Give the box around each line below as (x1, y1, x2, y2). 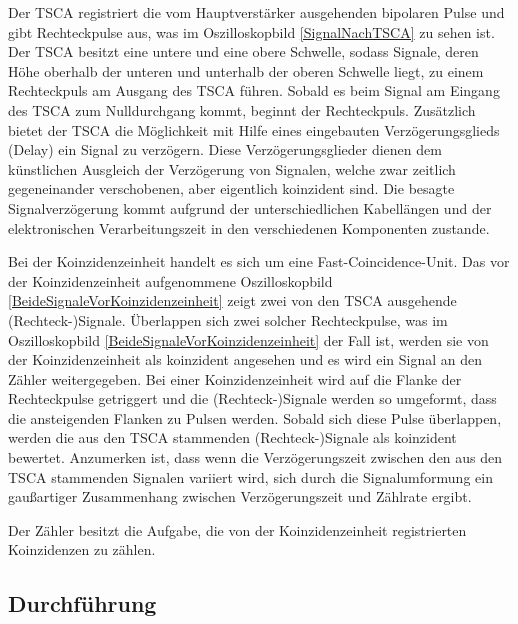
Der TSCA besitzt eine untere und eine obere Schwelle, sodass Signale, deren (8, 41, 479, 62)
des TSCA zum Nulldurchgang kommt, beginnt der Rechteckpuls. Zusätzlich (8, 99, 476, 120)
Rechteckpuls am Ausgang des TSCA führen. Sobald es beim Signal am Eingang (8, 80, 500, 101)
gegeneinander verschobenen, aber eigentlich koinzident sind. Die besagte (8, 178, 455, 199)
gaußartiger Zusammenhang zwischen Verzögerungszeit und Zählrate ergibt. (8, 486, 472, 507)
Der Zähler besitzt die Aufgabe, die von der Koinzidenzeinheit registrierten (8, 519, 467, 540)
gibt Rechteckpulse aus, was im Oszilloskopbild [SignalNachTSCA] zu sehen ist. (8, 21, 495, 42)
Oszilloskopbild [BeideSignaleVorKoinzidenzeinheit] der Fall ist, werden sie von (8, 329, 489, 350)
